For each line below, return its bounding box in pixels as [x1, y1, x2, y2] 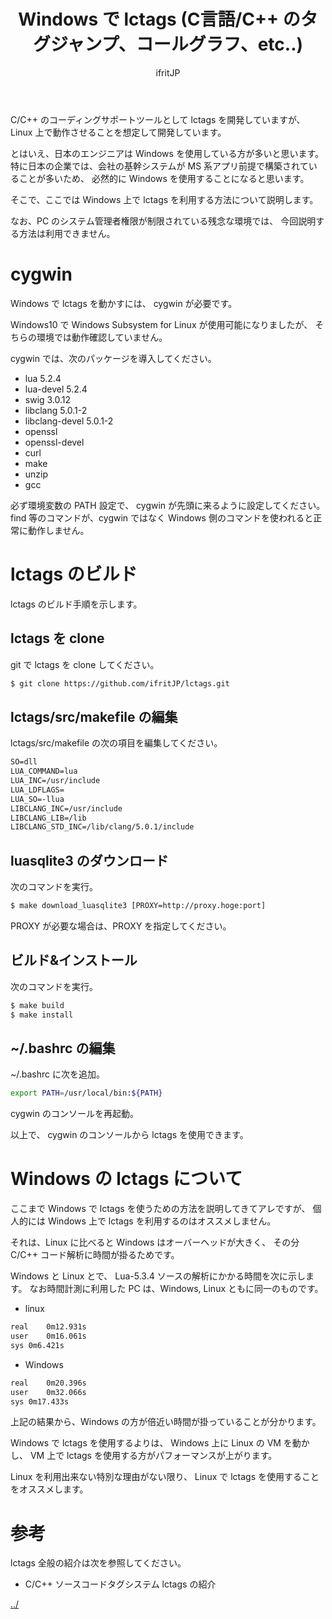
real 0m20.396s [10, 1378, 87, 1388]
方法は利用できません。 [18, 227, 116, 239]
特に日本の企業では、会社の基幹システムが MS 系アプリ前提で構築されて [10, 160, 309, 172]
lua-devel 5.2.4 [24, 383, 88, 395]
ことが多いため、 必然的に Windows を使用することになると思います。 [18, 172, 310, 184]
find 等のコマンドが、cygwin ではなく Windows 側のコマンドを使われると [10, 511, 314, 524]
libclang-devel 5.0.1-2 [24, 415, 114, 427]
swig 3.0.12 [24, 393, 72, 405]
